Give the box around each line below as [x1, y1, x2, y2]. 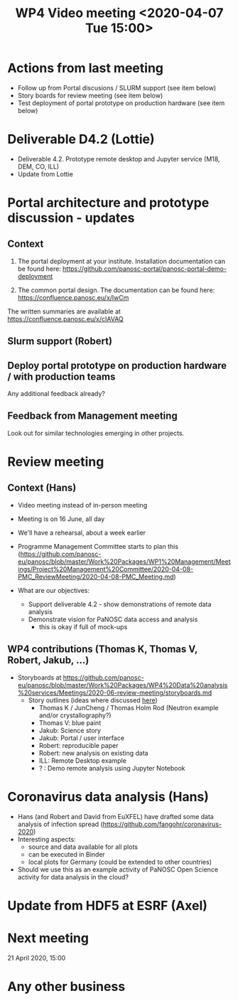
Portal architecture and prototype [7, 195, 210, 211]
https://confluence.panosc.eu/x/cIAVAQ [7, 314, 124, 323]
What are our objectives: [17, 586, 90, 594]
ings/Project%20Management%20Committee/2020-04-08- [17, 564, 194, 573]
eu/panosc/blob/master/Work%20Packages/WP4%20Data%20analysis [17, 680, 228, 689]
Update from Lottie [17, 169, 73, 178]
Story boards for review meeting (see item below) [17, 91, 163, 100]
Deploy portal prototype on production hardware [7, 359, 227, 371]
